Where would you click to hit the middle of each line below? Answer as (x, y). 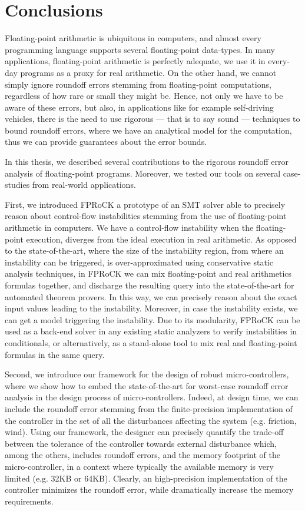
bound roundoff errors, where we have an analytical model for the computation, (148, 130)
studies (17, 185)
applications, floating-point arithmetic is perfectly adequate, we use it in (135, 61)
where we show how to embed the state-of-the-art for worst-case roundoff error (147, 385)
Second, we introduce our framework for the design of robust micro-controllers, (147, 374)
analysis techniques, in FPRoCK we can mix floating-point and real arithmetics (148, 273)
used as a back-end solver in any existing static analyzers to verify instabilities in (151, 331)
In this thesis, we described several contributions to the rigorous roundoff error (147, 162)
